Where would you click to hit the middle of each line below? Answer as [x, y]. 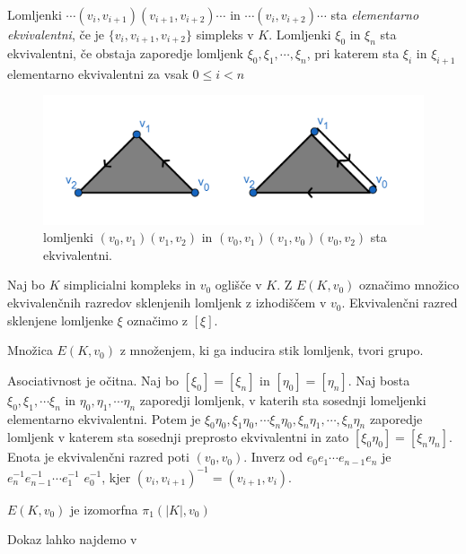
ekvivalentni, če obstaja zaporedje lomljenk [126, 52]
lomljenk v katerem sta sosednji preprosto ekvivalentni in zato [178, 437]
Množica [30, 350]
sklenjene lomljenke [60, 320]
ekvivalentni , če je [56, 34]
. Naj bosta [379, 380]
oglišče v [238, 285]
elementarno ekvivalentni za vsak [98, 73]
